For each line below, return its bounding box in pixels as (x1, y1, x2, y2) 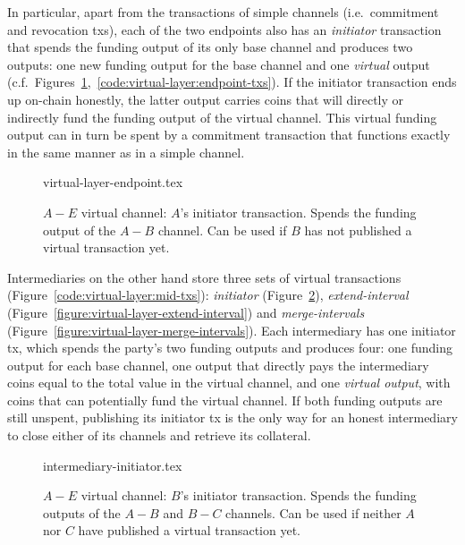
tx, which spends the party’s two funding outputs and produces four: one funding (7, 338, 452, 357)
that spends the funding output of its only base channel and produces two (7, 38, 413, 56)
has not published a (304, 220, 412, 239)
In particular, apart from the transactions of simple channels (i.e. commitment (7, 3, 439, 21)
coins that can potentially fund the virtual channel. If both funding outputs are (7, 390, 443, 409)
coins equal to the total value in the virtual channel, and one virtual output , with (7, 373, 451, 392)
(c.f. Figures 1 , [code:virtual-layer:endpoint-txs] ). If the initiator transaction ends (7, 72, 457, 91)
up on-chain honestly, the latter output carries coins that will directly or (7, 89, 404, 108)
